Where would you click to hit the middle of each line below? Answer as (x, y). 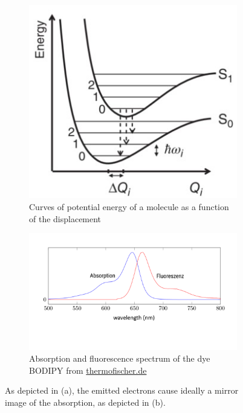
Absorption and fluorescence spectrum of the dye (120, 358)
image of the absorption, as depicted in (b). (85, 402)
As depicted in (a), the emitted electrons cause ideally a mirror (122, 390)
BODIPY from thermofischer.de (88, 370)
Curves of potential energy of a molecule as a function (129, 206)
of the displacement (65, 218)
